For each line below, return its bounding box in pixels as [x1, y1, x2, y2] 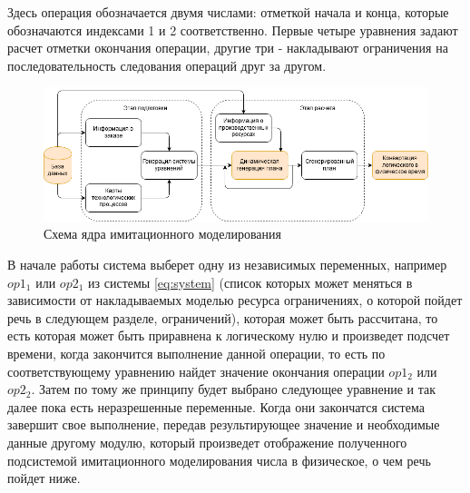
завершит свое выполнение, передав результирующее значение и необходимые [7, 415, 440, 434]
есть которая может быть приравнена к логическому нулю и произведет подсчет [7, 326, 450, 345]
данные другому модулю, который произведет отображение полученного [7, 432, 407, 451]
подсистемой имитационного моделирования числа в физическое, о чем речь [7, 450, 431, 469]
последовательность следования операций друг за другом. [7, 55, 327, 74]
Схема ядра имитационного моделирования [44, 224, 281, 243]
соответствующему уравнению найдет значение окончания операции [7, 361, 385, 380]
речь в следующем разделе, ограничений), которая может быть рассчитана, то [7, 308, 438, 327]
